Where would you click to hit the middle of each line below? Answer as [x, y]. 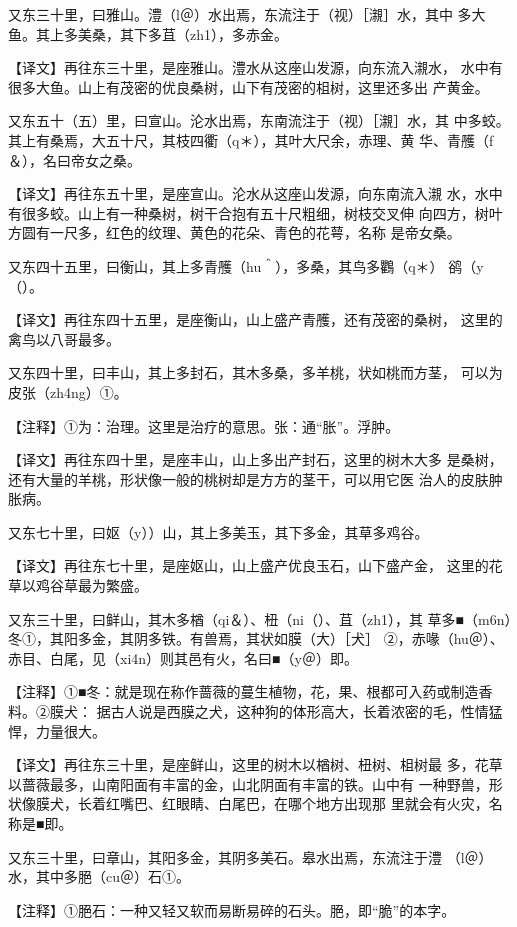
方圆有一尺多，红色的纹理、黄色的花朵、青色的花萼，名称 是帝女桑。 [234, 232]
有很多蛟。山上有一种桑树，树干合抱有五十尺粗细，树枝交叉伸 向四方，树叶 [255, 212]
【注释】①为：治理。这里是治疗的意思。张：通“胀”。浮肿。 [204, 425]
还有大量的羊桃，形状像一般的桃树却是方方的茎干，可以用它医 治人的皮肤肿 [255, 478]
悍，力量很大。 [57, 730]
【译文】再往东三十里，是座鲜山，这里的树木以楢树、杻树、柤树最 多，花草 [255, 764]
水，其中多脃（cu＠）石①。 [99, 876]
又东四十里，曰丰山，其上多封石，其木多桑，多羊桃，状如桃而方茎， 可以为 [255, 372]
